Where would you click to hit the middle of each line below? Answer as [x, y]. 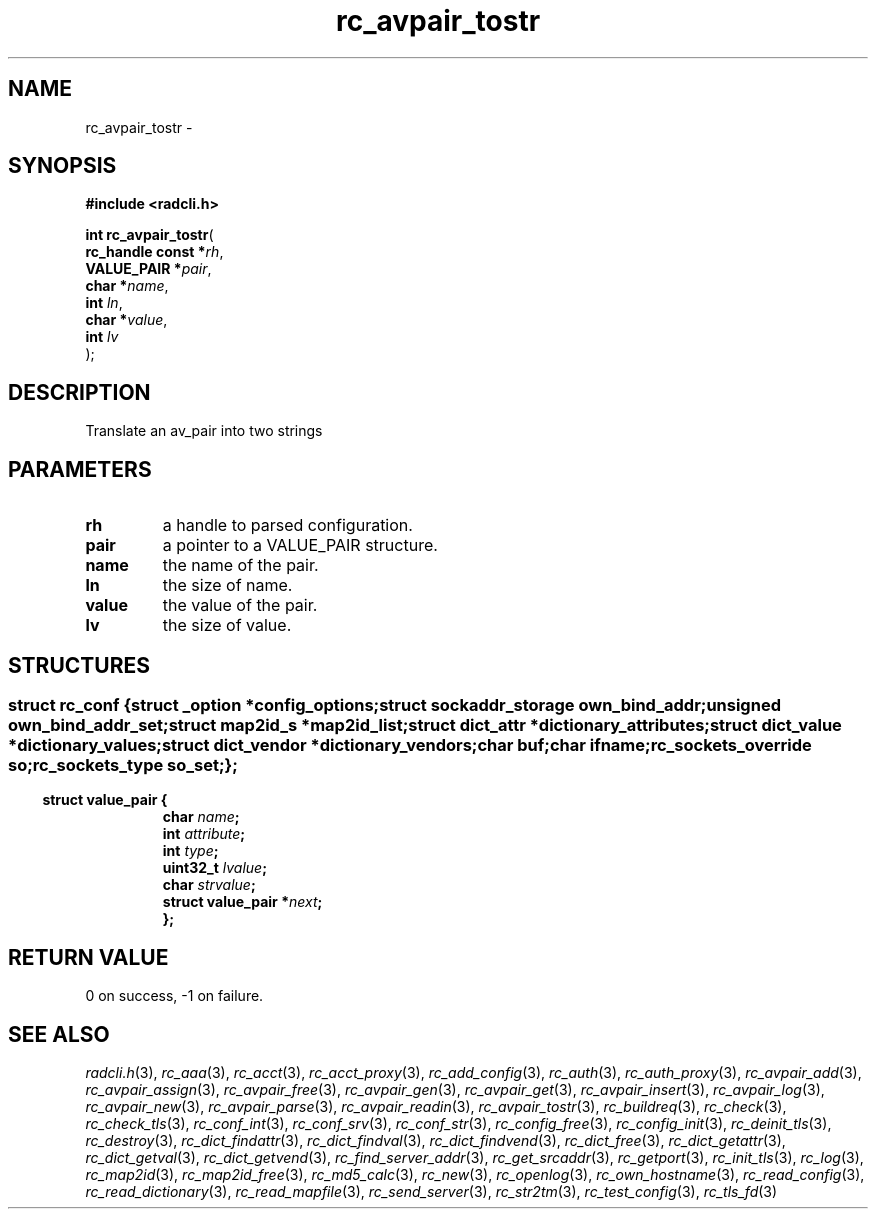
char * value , [126, 320]
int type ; [190, 851]
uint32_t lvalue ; [214, 868]
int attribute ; [204, 834]
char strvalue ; [209, 885]
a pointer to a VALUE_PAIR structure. [300, 545]
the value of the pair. [240, 605]
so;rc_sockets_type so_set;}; [123, 764]
